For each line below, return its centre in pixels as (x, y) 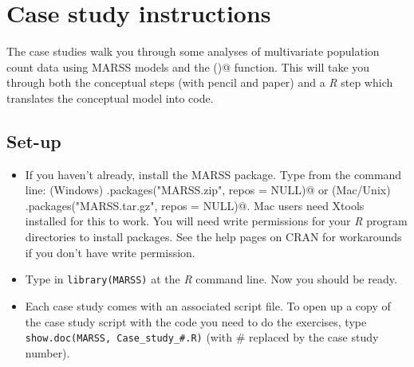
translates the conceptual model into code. (110, 98)
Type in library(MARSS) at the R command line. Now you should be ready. (211, 279)
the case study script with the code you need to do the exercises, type (196, 321)
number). (47, 352)
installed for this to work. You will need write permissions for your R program (216, 221)
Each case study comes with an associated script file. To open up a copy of (208, 305)
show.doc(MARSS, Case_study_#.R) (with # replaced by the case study (202, 337)
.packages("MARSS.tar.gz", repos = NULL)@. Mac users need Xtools (195, 205)
